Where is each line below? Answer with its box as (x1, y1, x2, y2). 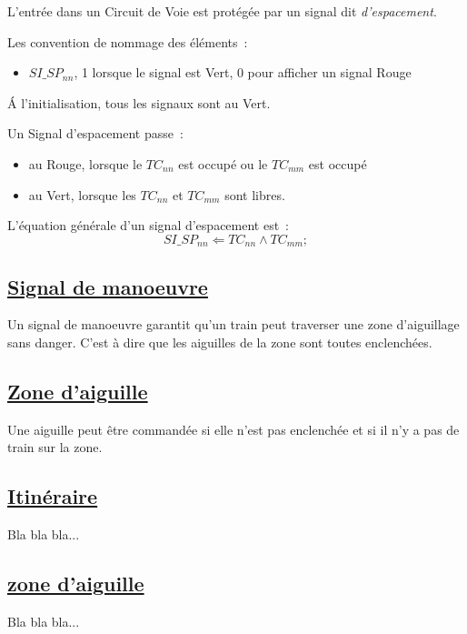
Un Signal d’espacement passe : (7, 124, 184, 143)
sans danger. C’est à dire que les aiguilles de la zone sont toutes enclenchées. (7, 333, 432, 351)
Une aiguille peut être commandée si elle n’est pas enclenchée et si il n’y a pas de (7, 419, 460, 438)
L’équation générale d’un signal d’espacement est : (7, 216, 290, 235)
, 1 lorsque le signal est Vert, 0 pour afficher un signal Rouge (74, 63, 412, 82)
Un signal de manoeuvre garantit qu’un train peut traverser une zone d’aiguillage (7, 315, 460, 334)
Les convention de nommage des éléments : (7, 32, 248, 51)
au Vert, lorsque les (28, 185, 136, 204)
